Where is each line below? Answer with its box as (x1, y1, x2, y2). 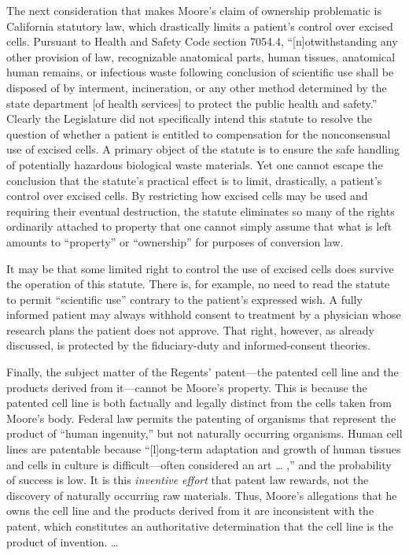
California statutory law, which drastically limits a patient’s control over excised (6, 17, 393, 34)
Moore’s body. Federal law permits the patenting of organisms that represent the (6, 409, 396, 426)
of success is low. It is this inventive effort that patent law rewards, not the (6, 472, 369, 488)
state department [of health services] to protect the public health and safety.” (6, 94, 378, 111)
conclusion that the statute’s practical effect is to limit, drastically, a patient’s (6, 172, 382, 188)
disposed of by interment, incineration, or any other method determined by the (6, 79, 387, 95)
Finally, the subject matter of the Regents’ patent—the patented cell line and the (6, 364, 399, 380)
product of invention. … (6, 533, 119, 549)
